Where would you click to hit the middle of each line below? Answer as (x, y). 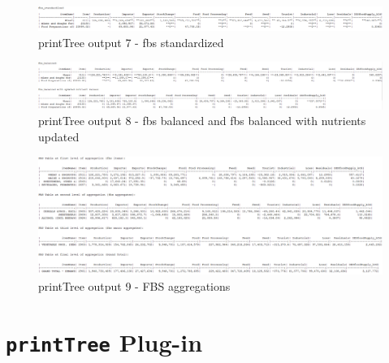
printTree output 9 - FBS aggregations (134, 285)
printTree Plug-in (104, 341)
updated (59, 136)
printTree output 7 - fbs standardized (131, 42)
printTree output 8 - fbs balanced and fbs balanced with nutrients (202, 121)
